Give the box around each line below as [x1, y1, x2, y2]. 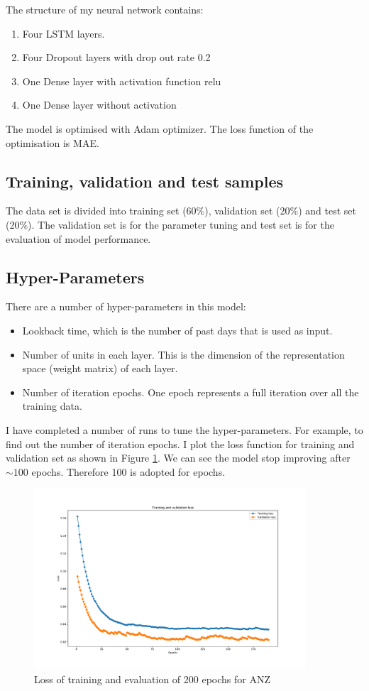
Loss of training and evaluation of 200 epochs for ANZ [34, 672, 271, 687]
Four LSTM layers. [22, 26, 105, 40]
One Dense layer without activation [22, 97, 177, 112]
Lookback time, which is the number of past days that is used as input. [22, 322, 333, 337]
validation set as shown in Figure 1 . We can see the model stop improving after [6, 450, 351, 465]
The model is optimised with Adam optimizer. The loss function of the [6, 121, 314, 136]
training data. [22, 398, 82, 413]
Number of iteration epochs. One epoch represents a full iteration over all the [22, 384, 359, 399]
